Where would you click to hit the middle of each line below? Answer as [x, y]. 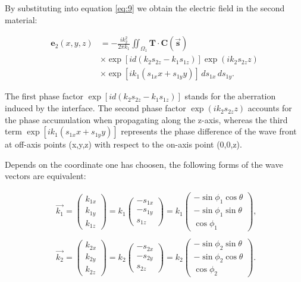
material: [21, 19]
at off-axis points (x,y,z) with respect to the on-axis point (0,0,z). [123, 144]
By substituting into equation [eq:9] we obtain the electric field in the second [145, 8]
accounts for [270, 108]
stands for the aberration [230, 96]
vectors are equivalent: [46, 176]
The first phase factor [44, 96]
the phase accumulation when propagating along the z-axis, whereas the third [146, 119]
